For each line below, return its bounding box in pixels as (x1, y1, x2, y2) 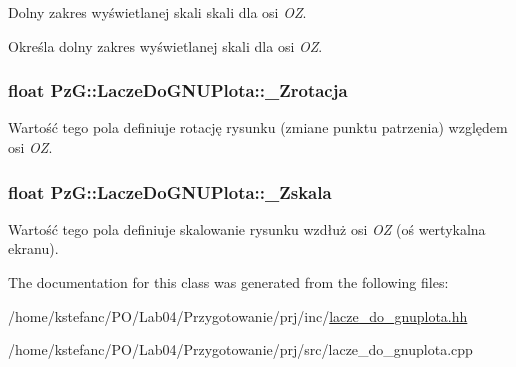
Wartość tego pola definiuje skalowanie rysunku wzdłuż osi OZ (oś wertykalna (8, 218, 486, 239)
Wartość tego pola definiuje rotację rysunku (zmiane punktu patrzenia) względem (8, 117, 508, 138)
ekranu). (8, 238, 59, 259)
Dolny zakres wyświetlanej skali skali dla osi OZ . (8, 2, 307, 22)
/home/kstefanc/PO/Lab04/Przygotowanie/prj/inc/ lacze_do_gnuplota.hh (8, 305, 468, 326)
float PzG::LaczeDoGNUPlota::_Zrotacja (8, 78, 348, 103)
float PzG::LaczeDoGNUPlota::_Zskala (8, 179, 332, 204)
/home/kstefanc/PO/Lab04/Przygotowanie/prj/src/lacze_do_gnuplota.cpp (8, 339, 473, 360)
